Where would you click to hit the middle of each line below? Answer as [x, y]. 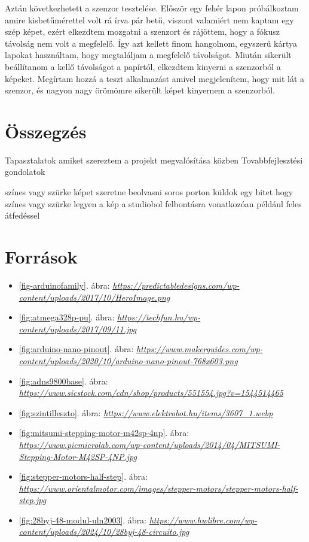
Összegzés [46, 131]
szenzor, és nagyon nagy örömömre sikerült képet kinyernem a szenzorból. [140, 90]
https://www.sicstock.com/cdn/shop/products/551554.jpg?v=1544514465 [151, 393]
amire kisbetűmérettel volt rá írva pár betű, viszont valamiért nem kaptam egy [149, 19]
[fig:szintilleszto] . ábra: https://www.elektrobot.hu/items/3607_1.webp [146, 412]
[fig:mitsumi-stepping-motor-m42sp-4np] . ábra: [104, 433]
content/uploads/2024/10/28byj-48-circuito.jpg [104, 532]
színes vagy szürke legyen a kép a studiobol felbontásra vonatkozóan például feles [153, 203]
